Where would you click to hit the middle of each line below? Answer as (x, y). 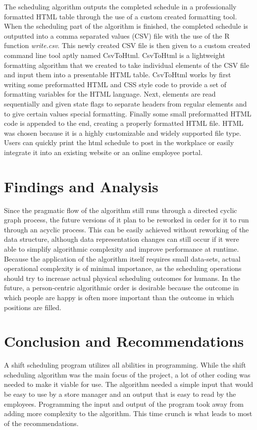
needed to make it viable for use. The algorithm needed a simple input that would (129, 384)
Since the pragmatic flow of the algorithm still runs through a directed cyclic (121, 210)
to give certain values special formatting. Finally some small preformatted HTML (128, 113)
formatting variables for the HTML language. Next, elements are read (110, 94)
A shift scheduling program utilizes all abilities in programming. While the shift (125, 365)
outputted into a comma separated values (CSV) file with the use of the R (117, 35)
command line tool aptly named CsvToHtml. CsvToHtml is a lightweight (115, 55)
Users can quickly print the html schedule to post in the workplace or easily (119, 142)
